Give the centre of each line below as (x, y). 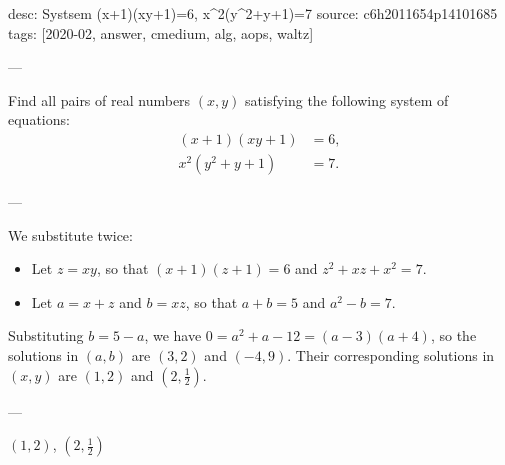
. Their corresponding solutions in (391, 355)
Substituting (46, 335)
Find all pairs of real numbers (99, 99)
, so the (453, 335)
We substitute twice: (70, 234)
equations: (39, 119)
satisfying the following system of (347, 99)
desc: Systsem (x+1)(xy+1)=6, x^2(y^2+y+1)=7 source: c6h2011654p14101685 (253, 13)
